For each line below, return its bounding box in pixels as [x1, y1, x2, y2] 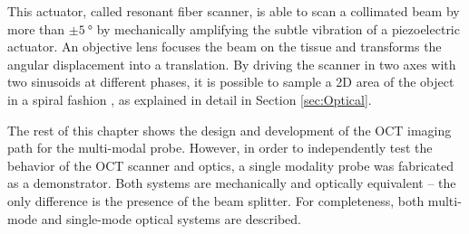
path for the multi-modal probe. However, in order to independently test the [7, 138, 433, 157]
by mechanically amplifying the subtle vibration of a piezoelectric [96, 19, 460, 38]
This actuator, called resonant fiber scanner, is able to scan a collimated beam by [7, 2, 460, 20]
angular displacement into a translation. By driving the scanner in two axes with [7, 54, 456, 73]
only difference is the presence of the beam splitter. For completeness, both [7, 191, 425, 210]
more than [7, 19, 65, 38]
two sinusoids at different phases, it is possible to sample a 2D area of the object [7, 72, 454, 91]
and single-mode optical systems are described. [41, 209, 301, 228]
